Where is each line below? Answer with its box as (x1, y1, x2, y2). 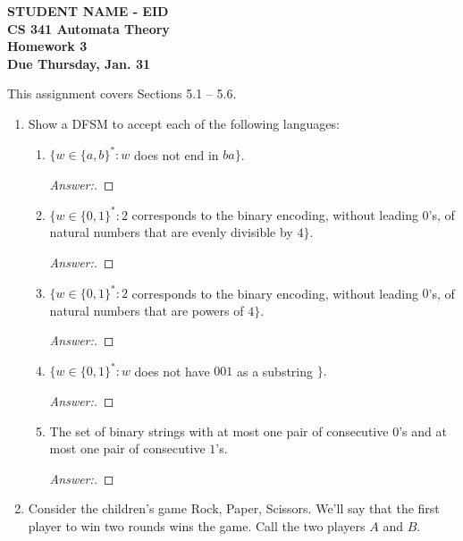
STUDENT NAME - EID (7, 2, 169, 20)
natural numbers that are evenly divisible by (49, 223, 293, 241)
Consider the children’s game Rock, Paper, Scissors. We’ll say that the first (28, 499, 440, 518)
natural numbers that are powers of (49, 300, 244, 319)
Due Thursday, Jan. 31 (7, 54, 150, 72)
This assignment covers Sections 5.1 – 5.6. (7, 84, 237, 103)
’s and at (399, 421, 447, 440)
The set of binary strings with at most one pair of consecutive (49, 421, 389, 440)
